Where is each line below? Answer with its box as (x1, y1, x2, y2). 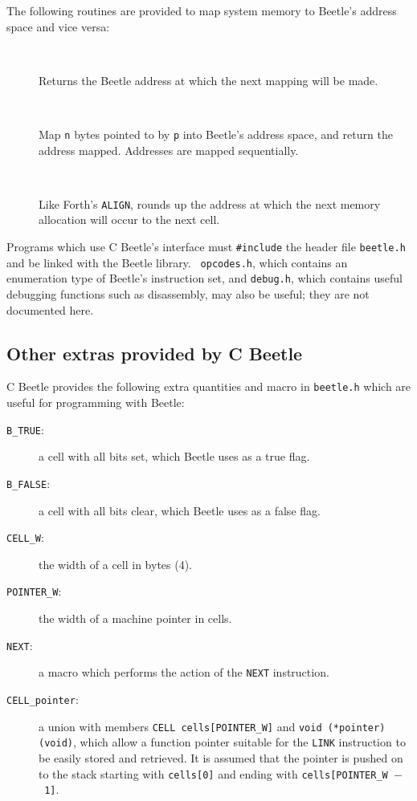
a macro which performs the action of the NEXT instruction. (39, 664, 329, 681)
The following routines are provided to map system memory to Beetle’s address (6, 2, 397, 18)
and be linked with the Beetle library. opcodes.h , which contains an (6, 254, 348, 270)
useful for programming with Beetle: (6, 394, 185, 411)
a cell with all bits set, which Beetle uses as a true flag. (39, 448, 310, 465)
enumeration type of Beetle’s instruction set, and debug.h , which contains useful (6, 270, 403, 287)
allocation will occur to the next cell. (39, 211, 220, 228)
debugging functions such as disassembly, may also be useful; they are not (6, 286, 370, 303)
